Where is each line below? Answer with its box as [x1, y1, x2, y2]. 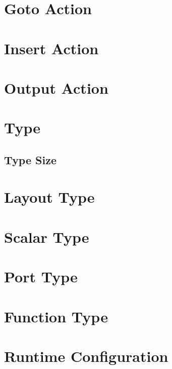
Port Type [4, 266, 78, 287]
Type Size [4, 152, 56, 167]
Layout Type [4, 187, 95, 207]
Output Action [4, 77, 108, 98]
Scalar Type [4, 226, 89, 247]
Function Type [4, 306, 108, 326]
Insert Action [4, 38, 99, 58]
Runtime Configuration [4, 345, 168, 366]
